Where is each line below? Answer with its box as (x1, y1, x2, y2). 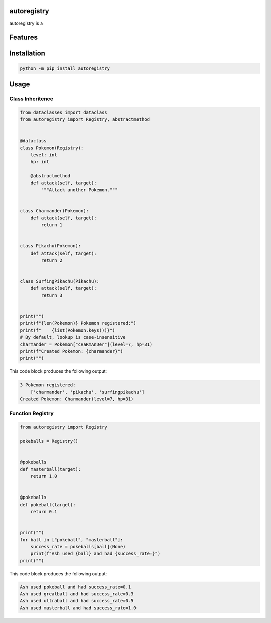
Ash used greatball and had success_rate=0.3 (20, 591, 134, 597)
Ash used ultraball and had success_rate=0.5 (20, 598, 134, 604)
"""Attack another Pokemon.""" (41, 187, 118, 193)
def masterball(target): (20, 466, 81, 472)
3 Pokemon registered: (20, 382, 76, 388)
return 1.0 (30, 473, 57, 479)
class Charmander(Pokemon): (20, 208, 89, 214)
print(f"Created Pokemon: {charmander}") (20, 348, 123, 354)
